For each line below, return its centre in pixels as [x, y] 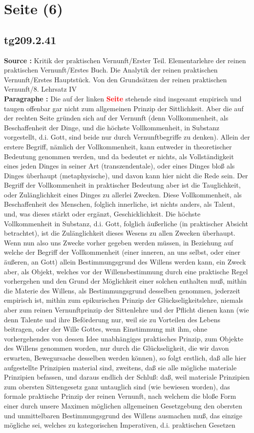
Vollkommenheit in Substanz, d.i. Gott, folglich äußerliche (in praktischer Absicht [126, 223]
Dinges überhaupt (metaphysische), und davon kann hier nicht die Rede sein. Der [126, 175]
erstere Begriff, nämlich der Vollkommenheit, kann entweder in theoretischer [118, 146]
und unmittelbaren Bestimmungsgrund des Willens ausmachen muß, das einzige [123, 415]
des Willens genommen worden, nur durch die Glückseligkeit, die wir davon [116, 348]
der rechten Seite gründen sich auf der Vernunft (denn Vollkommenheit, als [116, 118]
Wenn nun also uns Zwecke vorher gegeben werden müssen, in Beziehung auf [119, 242]
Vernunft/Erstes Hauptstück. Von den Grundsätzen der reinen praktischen [116, 79]
